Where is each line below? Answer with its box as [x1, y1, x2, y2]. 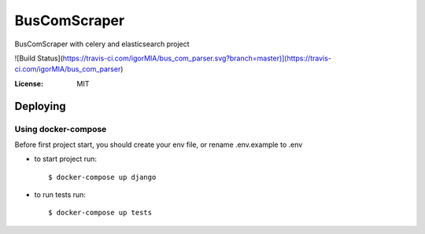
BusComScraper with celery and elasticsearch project [14, 39, 190, 49]
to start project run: [34, 154, 98, 164]
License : [14, 79, 43, 88]
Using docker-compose [14, 123, 107, 134]
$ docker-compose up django [48, 173, 157, 181]
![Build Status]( [14, 53, 63, 63]
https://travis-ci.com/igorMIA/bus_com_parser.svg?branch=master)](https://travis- [62, 53, 332, 63]
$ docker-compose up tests [48, 208, 153, 218]
